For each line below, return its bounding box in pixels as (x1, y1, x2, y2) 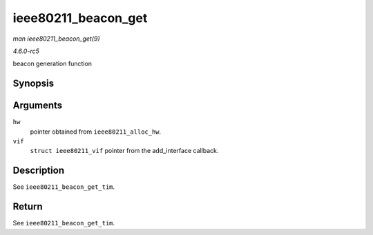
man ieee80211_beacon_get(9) (12, 34, 100, 43)
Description (12, 165, 65, 176)
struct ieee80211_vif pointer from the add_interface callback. (30, 147, 219, 155)
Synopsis (12, 78, 55, 90)
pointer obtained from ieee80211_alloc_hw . (30, 127, 162, 136)
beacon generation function (12, 59, 93, 68)
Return (12, 201, 43, 213)
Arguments (12, 100, 63, 112)
